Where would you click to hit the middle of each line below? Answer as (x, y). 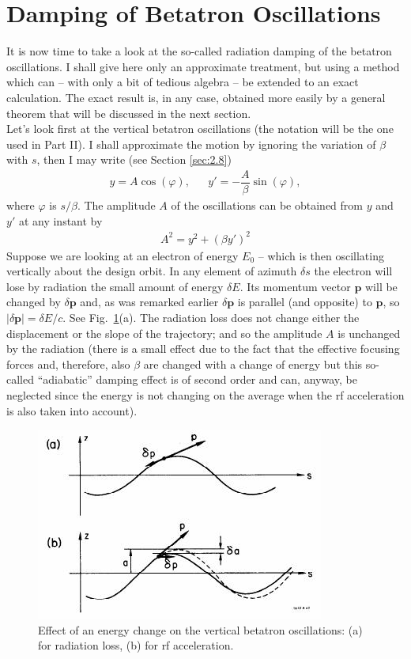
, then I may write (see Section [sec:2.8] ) (134, 159)
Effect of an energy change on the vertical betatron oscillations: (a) (200, 629)
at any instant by (60, 220)
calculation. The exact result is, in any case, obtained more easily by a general (196, 97)
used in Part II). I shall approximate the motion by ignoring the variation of (191, 144)
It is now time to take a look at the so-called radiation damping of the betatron (199, 51)
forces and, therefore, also (68, 364)
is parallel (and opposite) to (305, 302)
